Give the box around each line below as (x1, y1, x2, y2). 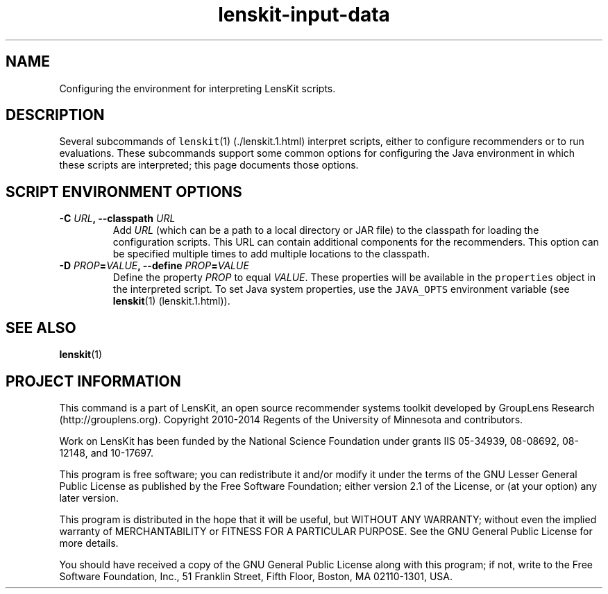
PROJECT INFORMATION (6, 372, 181, 390)
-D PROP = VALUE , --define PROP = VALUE (59, 260, 249, 272)
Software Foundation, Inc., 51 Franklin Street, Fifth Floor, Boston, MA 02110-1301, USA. (59, 570, 453, 582)
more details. (59, 536, 119, 549)
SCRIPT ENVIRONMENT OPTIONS (6, 183, 242, 201)
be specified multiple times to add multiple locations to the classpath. (112, 248, 430, 260)
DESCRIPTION (6, 106, 105, 124)
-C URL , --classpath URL (59, 212, 176, 225)
